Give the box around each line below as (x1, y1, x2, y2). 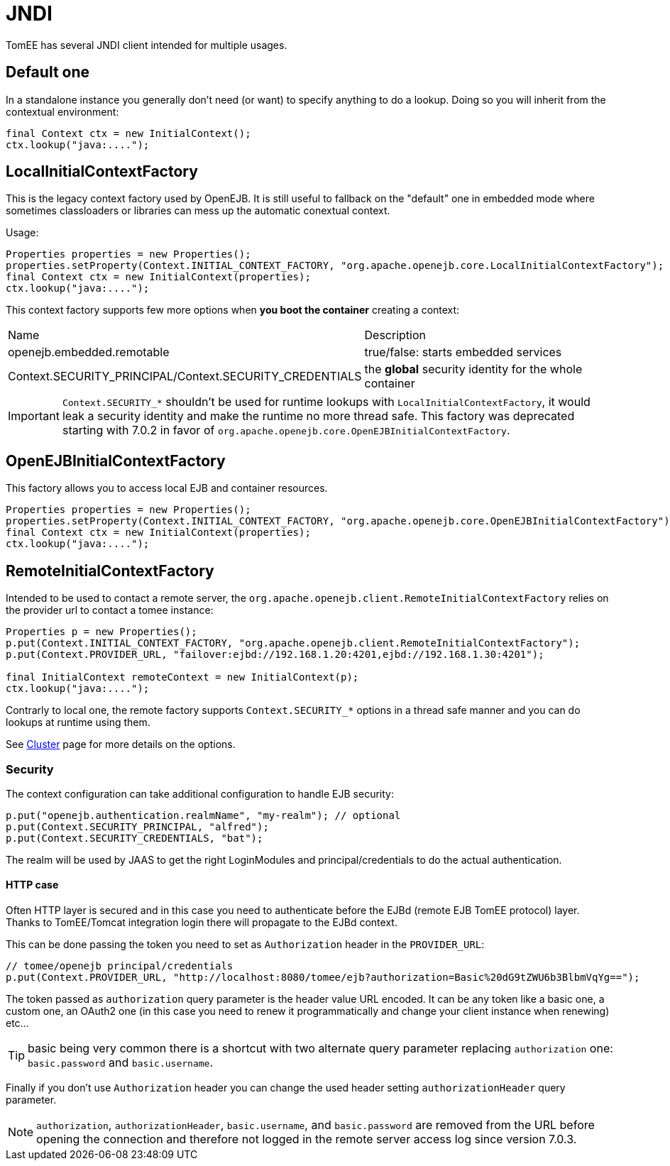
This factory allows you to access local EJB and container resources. (6, 482, 328, 495)
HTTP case (6, 879, 59, 891)
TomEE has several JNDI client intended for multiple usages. (6, 38, 287, 51)
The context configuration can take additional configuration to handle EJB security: (6, 787, 394, 800)
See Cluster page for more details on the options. (6, 738, 236, 751)
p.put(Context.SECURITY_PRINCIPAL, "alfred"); (6, 820, 269, 832)
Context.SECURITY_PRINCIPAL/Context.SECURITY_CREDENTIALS (8, 369, 362, 384)
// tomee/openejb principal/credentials (6, 960, 234, 972)
